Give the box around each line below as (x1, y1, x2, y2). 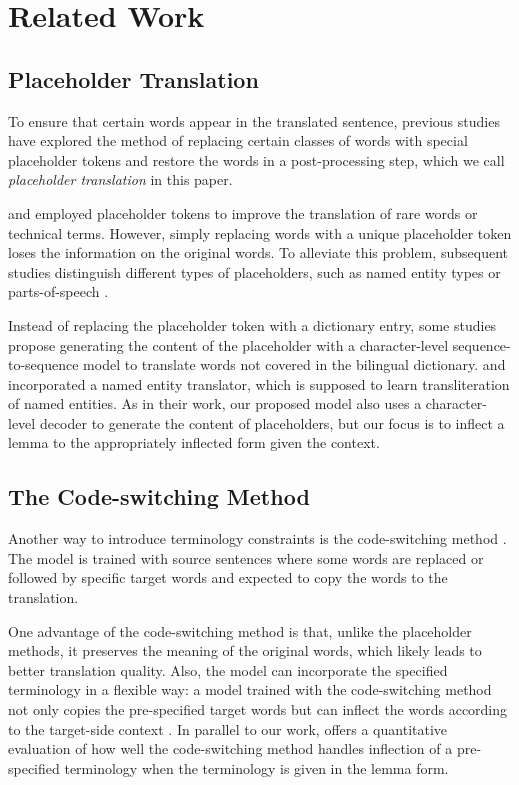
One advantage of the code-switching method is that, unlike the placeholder (8, 620, 472, 641)
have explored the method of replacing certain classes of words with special (8, 130, 468, 151)
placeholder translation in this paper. (8, 169, 233, 190)
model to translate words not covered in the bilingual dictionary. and (83, 354, 506, 375)
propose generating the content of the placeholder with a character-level (8, 334, 449, 355)
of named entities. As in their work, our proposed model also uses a (8, 393, 422, 414)
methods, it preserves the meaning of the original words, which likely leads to (8, 640, 482, 661)
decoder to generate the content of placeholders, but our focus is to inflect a (39, 412, 505, 433)
